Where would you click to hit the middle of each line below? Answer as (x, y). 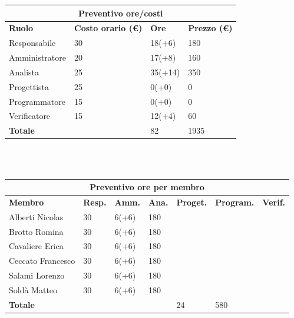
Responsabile (32, 43)
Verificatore (30, 116)
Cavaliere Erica (36, 246)
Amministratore (37, 57)
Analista (24, 72)
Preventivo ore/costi (120, 13)
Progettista (29, 86)
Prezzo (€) (210, 28)
